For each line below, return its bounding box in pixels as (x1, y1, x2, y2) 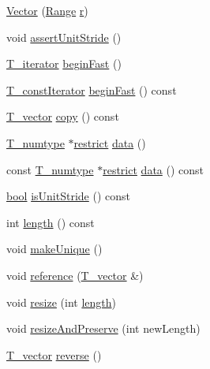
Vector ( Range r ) (6, 2, 88, 18)
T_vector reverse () (6, 346, 102, 363)
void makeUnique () (6, 240, 103, 257)
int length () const (6, 214, 95, 230)
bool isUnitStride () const (6, 188, 130, 204)
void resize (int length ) (6, 293, 116, 310)
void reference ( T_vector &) (6, 266, 144, 283)
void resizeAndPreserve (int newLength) (6, 320, 201, 337)
